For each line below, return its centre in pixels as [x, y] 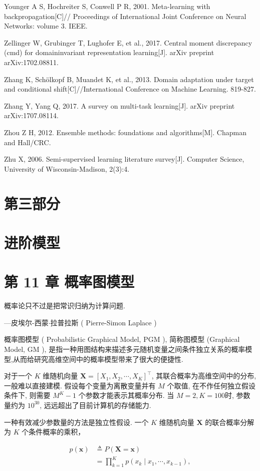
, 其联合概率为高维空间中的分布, [204, 376]
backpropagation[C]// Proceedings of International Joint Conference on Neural [125, 16]
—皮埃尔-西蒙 [26, 322]
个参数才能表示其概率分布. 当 [126, 395]
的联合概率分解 [230, 422]
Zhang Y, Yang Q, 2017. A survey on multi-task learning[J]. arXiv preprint [119, 105]
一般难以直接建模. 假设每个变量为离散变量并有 [80, 385]
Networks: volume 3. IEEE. [46, 26]
